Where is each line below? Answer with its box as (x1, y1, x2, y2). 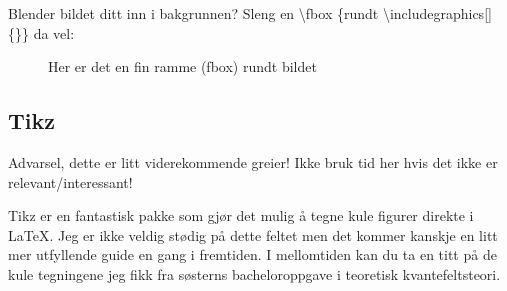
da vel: (33, 22, 75, 43)
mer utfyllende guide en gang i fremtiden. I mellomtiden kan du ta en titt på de (8, 244, 497, 265)
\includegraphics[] (382, 3, 492, 23)
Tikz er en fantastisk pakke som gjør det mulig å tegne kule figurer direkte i (8, 205, 474, 226)
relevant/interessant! (8, 171, 133, 192)
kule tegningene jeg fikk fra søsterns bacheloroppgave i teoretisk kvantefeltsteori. (8, 263, 501, 284)
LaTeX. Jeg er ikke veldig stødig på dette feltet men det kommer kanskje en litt (8, 224, 498, 245)
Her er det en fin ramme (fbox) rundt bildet (48, 56, 317, 77)
